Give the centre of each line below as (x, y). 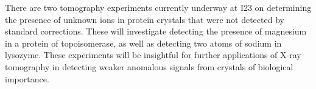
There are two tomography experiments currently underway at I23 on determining (158, 7)
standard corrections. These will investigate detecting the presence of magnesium (156, 31)
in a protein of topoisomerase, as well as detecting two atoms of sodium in (143, 43)
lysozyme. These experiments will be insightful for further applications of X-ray (153, 55)
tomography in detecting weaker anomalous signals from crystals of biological (149, 66)
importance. (27, 78)
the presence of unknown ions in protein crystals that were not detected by (145, 19)
